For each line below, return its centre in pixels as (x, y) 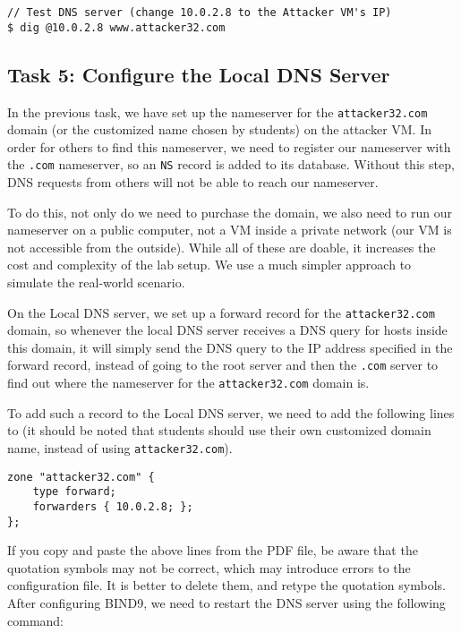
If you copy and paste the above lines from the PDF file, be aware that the (213, 550)
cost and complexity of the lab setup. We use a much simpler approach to (209, 265)
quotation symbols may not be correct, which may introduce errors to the (209, 567)
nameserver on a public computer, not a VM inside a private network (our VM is (230, 230)
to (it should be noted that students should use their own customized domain (219, 430)
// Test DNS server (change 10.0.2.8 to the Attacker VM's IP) (200, 13)
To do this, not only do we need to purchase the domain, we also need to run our (230, 212)
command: (35, 620)
